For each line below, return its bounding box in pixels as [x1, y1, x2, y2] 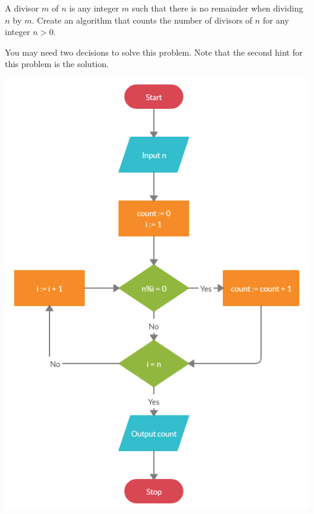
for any [263, 13, 289, 26]
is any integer [69, 2, 119, 14]
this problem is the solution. [5, 57, 109, 70]
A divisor [5, 2, 39, 14]
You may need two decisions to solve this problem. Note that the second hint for [5, 45, 303, 58]
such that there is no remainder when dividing [132, 2, 303, 14]
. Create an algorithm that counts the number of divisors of [31, 13, 252, 26]
